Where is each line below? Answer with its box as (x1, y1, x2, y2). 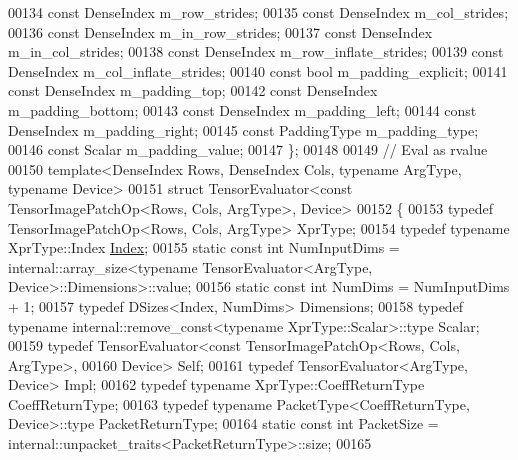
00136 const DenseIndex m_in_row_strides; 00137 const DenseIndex (8, 21, 433, 42)
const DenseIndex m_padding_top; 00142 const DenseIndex (8, 80, 378, 101)
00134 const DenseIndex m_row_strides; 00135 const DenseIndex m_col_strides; (8, 2, 509, 22)
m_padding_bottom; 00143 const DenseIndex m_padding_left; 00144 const (8, 99, 477, 120)
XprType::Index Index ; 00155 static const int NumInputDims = (8, 237, 400, 258)
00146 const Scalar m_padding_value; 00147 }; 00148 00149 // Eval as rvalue (8, 139, 488, 160)
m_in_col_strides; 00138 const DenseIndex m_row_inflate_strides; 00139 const (8, 41, 504, 62)
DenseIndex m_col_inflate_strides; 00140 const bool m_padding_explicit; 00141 (8, 60, 508, 81)
